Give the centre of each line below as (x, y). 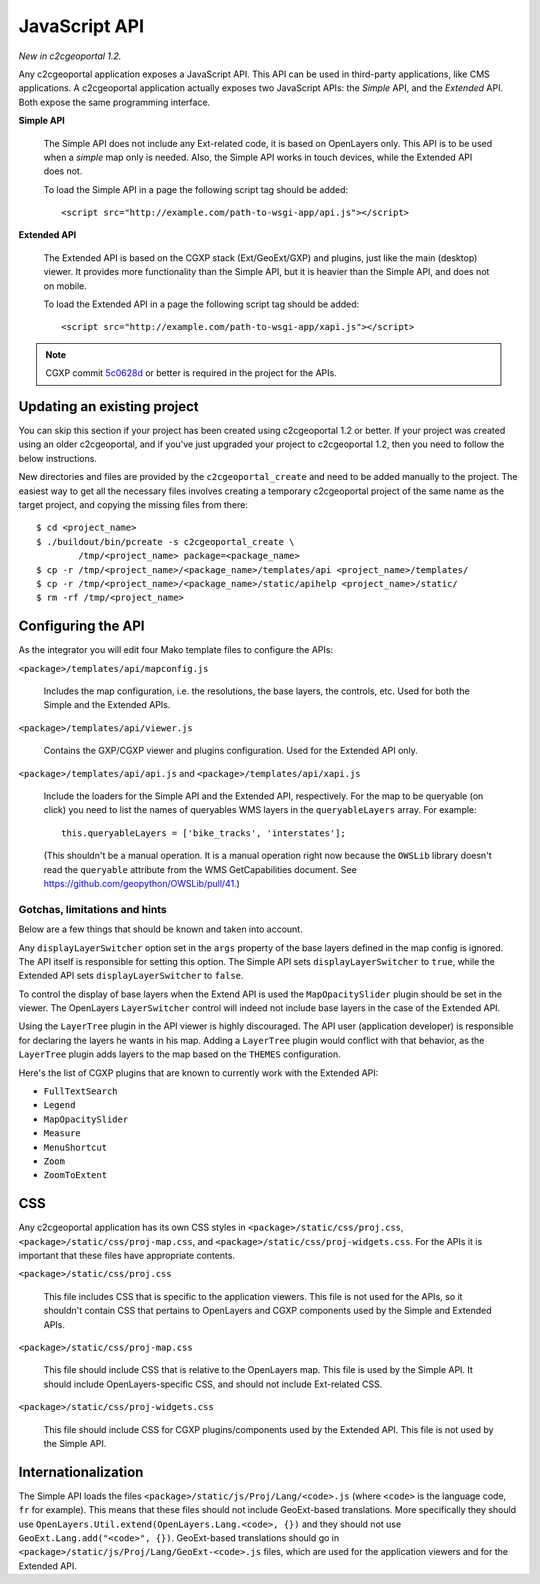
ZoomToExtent (75, 1175)
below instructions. (57, 458)
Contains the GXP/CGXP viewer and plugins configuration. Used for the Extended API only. (231, 751)
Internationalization (81, 1471)
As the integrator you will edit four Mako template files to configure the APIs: (176, 650)
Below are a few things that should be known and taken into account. (161, 929)
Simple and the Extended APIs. (107, 705)
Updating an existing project (108, 406)
